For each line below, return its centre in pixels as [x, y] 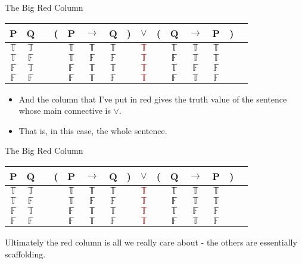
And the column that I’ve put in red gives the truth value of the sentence [153, 99]
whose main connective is [65, 111]
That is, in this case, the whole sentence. [93, 130]
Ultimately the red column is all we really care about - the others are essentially [151, 242]
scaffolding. [25, 254]
